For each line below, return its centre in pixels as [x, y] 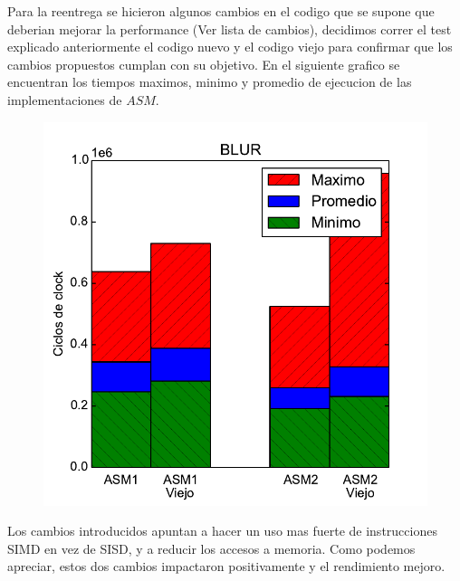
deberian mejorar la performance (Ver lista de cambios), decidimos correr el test [230, 29]
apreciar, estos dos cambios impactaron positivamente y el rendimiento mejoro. [226, 566]
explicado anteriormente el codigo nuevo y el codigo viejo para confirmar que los [230, 47]
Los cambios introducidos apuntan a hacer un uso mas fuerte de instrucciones [222, 531]
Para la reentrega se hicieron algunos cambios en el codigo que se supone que [221, 11]
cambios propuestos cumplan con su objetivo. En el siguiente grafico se [204, 64]
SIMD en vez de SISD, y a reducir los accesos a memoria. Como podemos [211, 548]
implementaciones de [65, 99]
